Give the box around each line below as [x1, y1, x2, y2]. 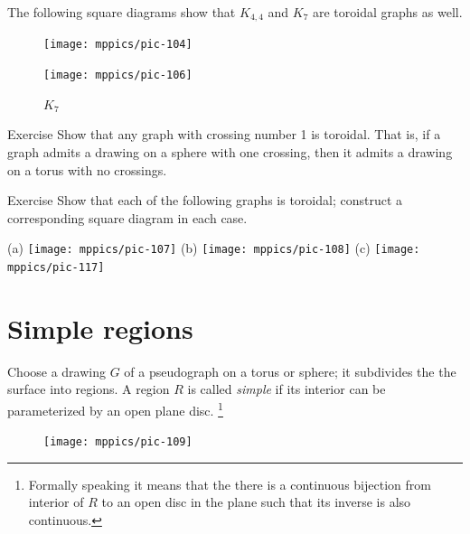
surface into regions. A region [7, 379, 170, 398]
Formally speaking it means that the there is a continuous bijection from [28, 474, 431, 493]
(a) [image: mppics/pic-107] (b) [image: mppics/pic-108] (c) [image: [7, 239, 420, 258]
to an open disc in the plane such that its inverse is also [101, 492, 411, 511]
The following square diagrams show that [7, 3, 236, 21]
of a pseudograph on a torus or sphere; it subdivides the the [124, 361, 456, 380]
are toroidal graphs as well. [313, 3, 463, 21]
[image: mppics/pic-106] [43, 69, 193, 82]
